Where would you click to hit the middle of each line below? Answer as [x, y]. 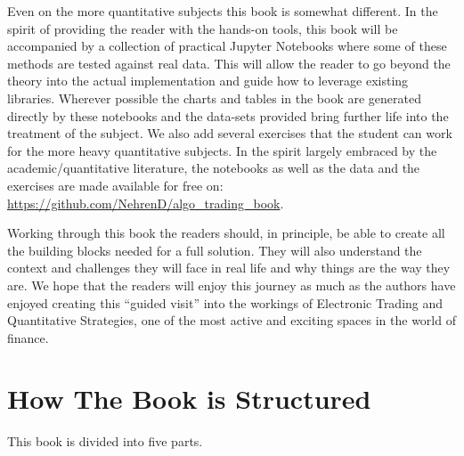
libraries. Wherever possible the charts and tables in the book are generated [214, 98]
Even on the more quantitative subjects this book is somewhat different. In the [223, 11]
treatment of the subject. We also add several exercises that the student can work [230, 133]
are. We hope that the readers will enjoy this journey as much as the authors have [232, 285]
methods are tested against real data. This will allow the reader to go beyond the [229, 63]
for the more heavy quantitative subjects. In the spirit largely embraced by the [222, 150]
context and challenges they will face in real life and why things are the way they [229, 268]
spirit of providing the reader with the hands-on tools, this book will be [203, 28]
